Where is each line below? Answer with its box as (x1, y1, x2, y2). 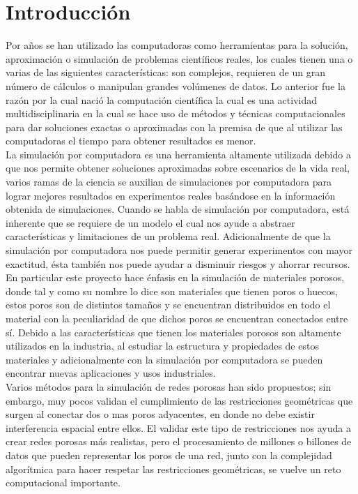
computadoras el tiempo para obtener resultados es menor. (6, 133, 256, 148)
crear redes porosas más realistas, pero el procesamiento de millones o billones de (6, 434, 352, 449)
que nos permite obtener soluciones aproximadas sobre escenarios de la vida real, (6, 160, 350, 175)
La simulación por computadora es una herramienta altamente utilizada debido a (6, 147, 351, 161)
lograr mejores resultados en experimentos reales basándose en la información (6, 188, 336, 202)
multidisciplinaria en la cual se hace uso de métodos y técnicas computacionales (6, 106, 345, 121)
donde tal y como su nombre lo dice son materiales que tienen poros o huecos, (6, 283, 338, 298)
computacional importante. (6, 475, 120, 490)
